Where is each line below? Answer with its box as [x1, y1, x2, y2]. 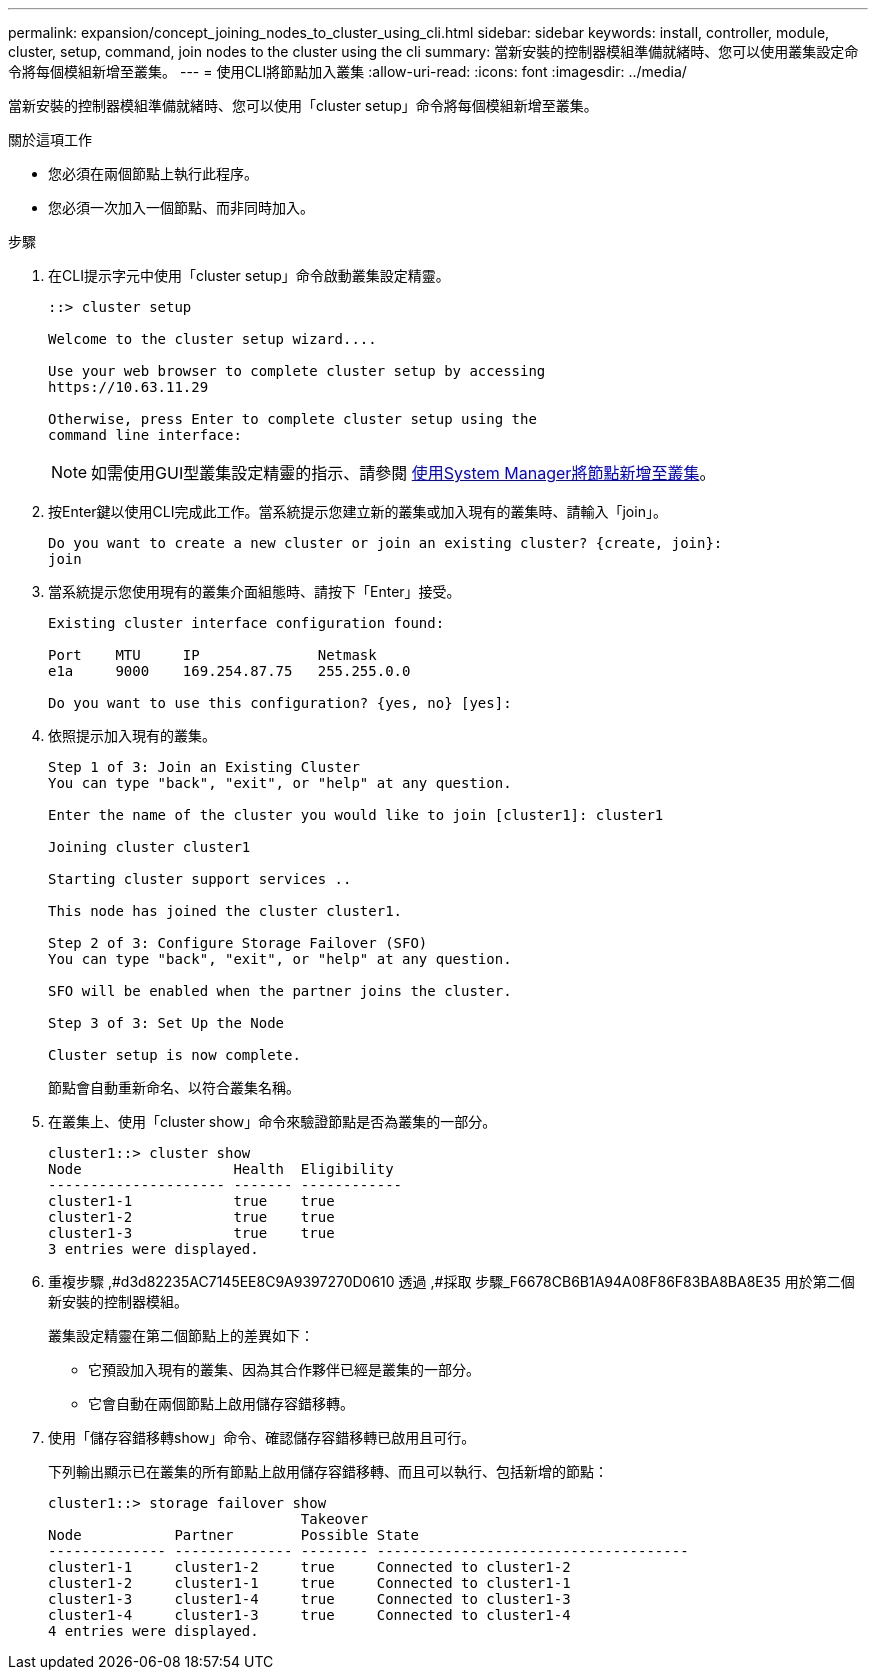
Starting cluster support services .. [48, 871, 352, 887]
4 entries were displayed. [48, 1623, 259, 1639]
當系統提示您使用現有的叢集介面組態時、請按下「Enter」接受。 [48, 583, 461, 600]
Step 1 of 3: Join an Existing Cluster [48, 759, 360, 775]
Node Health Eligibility [48, 1161, 394, 1177]
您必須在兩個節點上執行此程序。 [48, 165, 258, 182]
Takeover [300, 1511, 369, 1527]
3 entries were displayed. [48, 1241, 259, 1257]
